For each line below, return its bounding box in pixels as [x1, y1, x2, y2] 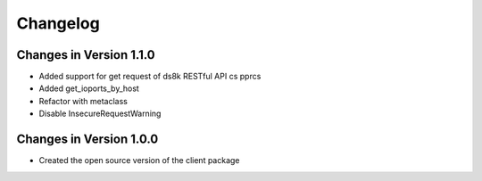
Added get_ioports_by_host [38, 83, 140, 94]
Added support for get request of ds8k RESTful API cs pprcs [38, 71, 262, 82]
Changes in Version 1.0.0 [16, 132, 159, 147]
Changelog [16, 13, 100, 33]
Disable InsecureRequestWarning [38, 108, 162, 119]
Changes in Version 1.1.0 [16, 47, 155, 62]
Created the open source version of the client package [38, 155, 240, 166]
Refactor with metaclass [38, 95, 129, 106]
